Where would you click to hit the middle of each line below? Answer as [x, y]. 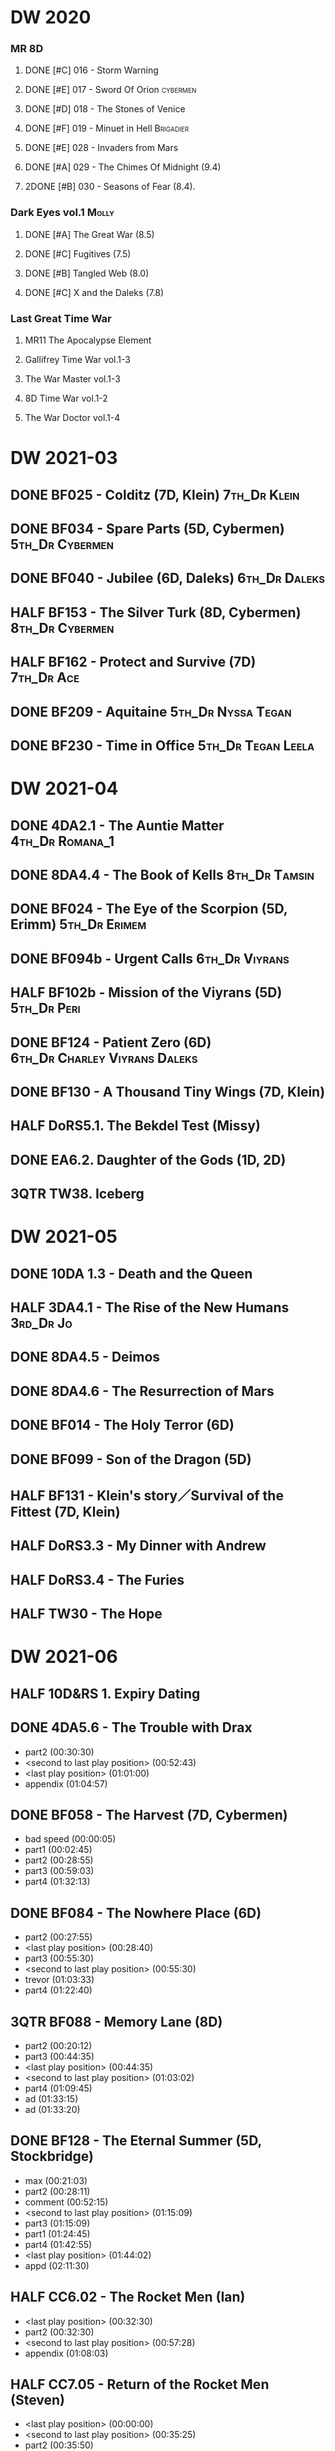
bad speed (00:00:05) [70, 1839]
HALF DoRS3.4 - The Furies [97, 1579]
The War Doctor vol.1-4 [72, 418]
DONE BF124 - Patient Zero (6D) [111, 1042]
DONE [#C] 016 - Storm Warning [91, 70]
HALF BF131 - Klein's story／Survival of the [147, 1496]
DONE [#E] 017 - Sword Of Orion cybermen [110, 90]
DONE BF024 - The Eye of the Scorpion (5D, [149, 909]
